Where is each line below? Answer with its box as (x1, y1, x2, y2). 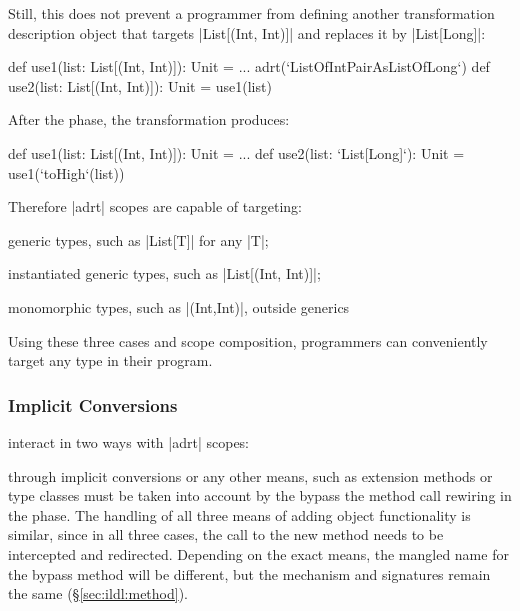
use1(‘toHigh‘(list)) (8, 162, 125, 183)
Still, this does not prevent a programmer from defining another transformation (8, 3, 495, 23)
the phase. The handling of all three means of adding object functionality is (8, 504, 471, 525)
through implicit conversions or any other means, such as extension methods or (8, 465, 493, 486)
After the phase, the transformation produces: (8, 109, 290, 130)
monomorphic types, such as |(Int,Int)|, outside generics (8, 296, 350, 317)
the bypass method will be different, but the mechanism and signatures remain (8, 563, 491, 584)
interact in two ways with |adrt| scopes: (8, 431, 250, 452)
